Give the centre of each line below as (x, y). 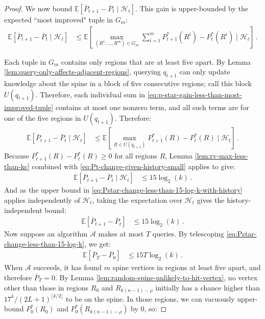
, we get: (98, 243)
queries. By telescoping (188, 234)
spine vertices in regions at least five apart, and (187, 267)
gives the (211, 200)
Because (17, 156)
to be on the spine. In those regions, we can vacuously (150, 298)
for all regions (136, 156)
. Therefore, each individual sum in (90, 94)
